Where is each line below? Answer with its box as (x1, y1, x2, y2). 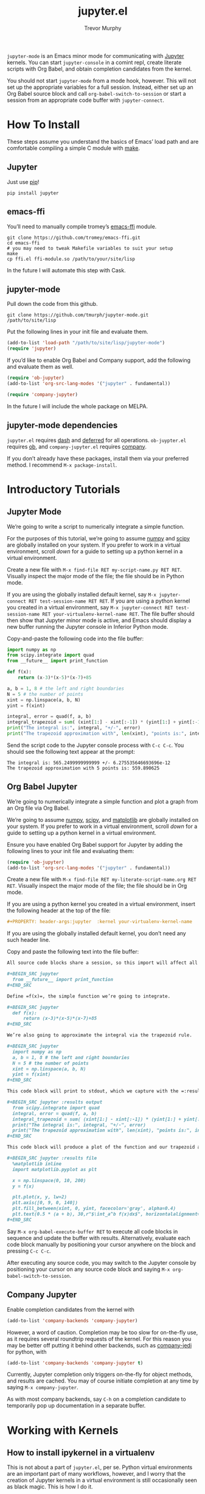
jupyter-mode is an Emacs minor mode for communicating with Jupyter (7, 52, 184, 59)
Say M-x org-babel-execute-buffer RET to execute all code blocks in (7, 1228, 178, 1235)
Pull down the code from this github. (7, 300, 98, 308)
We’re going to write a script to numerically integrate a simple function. (7, 523, 185, 530)
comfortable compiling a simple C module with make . (7, 144, 141, 152)
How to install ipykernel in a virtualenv (7, 1447, 155, 1457)
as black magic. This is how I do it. (7, 1483, 93, 1490)
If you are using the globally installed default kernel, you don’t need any (7, 930, 186, 937)
